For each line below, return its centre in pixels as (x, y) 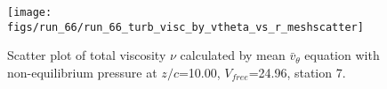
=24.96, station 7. (297, 72)
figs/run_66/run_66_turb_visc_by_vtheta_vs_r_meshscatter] (185, 27)
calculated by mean (233, 55)
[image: (30, 12)
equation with (342, 55)
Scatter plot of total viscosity (87, 55)
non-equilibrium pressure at (82, 72)
